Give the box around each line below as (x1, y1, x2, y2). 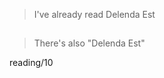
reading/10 (9, 57, 54, 69)
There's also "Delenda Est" (33, 37, 146, 49)
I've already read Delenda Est (33, 9, 156, 20)
